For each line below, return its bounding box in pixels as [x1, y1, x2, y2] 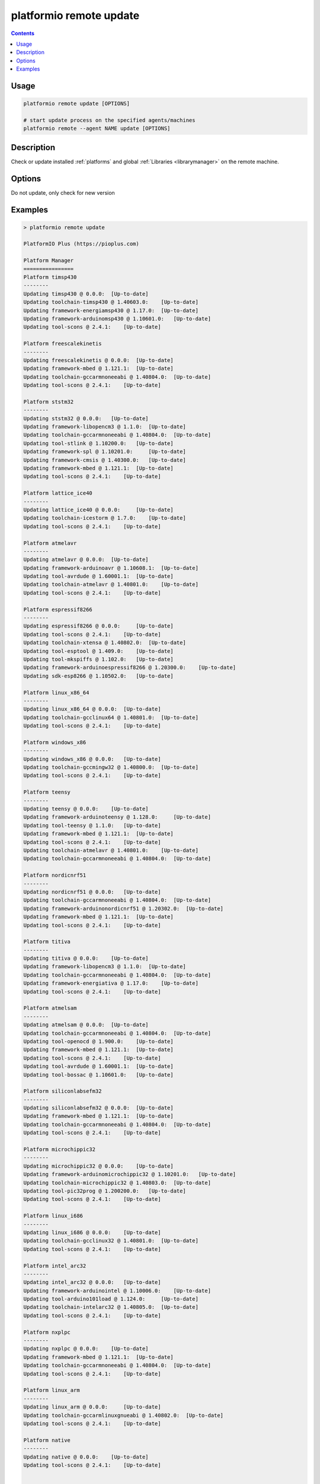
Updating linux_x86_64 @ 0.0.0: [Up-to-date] [23, 706, 161, 712]
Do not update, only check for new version [11, 189, 115, 196]
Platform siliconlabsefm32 [23, 1088, 102, 1095]
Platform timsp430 [23, 274, 77, 281]
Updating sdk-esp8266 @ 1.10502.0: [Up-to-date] [23, 673, 174, 679]
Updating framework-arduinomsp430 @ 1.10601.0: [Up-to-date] [23, 315, 212, 322]
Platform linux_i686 [23, 1213, 83, 1219]
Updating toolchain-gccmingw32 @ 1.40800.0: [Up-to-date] [23, 764, 199, 771]
